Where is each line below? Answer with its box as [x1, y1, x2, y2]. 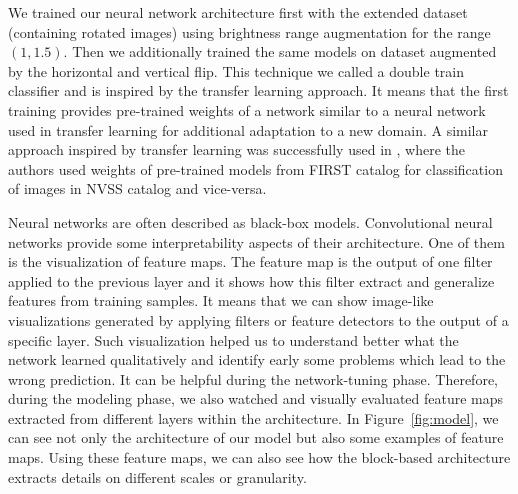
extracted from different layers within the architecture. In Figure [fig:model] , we [8, 407, 499, 428]
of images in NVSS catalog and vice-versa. [8, 178, 267, 199]
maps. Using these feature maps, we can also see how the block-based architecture [8, 447, 511, 468]
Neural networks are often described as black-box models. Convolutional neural [8, 211, 493, 232]
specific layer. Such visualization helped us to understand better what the [8, 329, 459, 350]
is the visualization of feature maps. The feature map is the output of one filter [8, 251, 493, 272]
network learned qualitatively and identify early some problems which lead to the [8, 349, 506, 370]
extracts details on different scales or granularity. [8, 466, 307, 487]
